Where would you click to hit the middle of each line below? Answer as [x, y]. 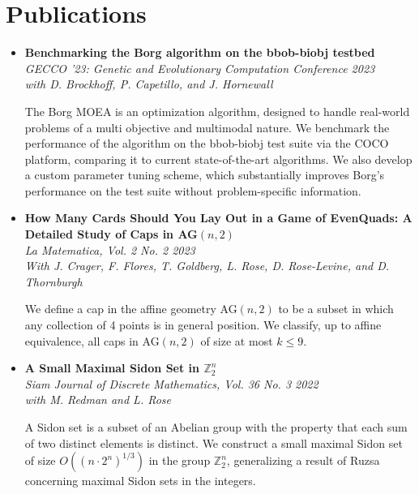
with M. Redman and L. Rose [98, 399]
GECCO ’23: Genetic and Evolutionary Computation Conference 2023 [200, 68]
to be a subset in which [336, 309]
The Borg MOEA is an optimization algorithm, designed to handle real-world [217, 111]
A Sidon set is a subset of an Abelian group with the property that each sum [216, 427]
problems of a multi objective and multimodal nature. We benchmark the [207, 127]
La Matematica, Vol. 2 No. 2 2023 [110, 249]
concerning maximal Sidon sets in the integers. [140, 481]
